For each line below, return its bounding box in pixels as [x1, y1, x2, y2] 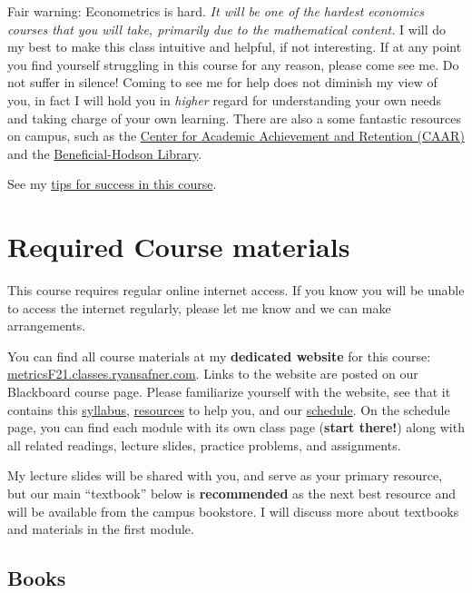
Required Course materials [7, 228, 350, 265]
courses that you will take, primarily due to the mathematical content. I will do [7, 19, 447, 38]
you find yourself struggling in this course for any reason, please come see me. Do [7, 54, 459, 74]
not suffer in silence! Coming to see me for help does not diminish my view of [7, 73, 438, 92]
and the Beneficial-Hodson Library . [7, 143, 202, 163]
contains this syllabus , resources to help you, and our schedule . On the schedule [7, 400, 450, 419]
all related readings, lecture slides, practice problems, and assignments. [7, 435, 401, 454]
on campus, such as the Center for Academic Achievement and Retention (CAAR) [7, 126, 465, 145]
